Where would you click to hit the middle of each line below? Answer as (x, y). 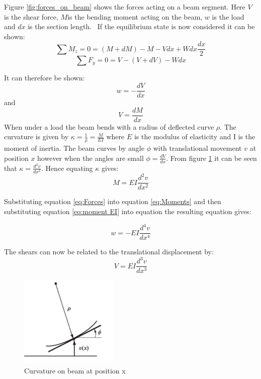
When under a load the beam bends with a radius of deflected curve (109, 126)
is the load (228, 16)
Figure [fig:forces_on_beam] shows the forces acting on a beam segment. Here (125, 7)
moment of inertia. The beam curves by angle (74, 148)
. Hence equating (67, 168)
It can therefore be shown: (45, 78)
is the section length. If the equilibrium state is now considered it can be (141, 26)
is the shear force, (31, 16)
